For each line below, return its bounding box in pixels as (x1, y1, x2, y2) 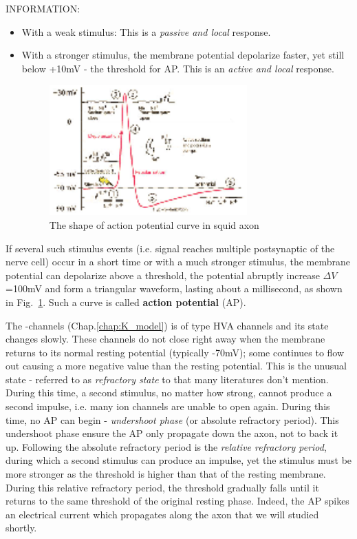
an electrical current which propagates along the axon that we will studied (6, 507, 319, 521)
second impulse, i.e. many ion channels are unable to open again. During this (6, 399, 330, 414)
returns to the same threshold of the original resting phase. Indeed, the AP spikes (6, 494, 349, 508)
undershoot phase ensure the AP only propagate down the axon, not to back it (6, 426, 338, 440)
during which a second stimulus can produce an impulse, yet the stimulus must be (6, 453, 352, 467)
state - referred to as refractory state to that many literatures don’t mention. (6, 372, 329, 386)
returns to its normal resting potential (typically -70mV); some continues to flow (6, 345, 345, 359)
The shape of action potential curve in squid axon (49, 217, 259, 232)
